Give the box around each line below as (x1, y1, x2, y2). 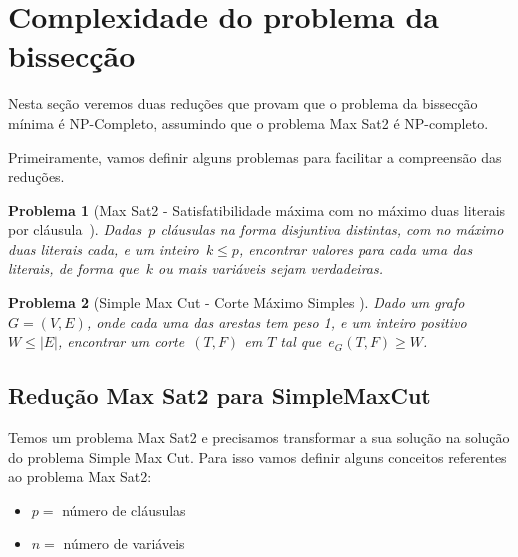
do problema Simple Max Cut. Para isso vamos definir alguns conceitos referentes (8, 446, 507, 467)
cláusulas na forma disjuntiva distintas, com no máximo (160, 219, 504, 240)
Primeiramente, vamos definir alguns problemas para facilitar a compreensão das (8, 146, 502, 167)
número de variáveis (63, 533, 185, 554)
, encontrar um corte (58, 331, 185, 352)
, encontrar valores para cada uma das (238, 238, 473, 259)
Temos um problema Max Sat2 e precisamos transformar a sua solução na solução (8, 427, 510, 448)
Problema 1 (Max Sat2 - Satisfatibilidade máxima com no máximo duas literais (8, 199, 506, 220)
